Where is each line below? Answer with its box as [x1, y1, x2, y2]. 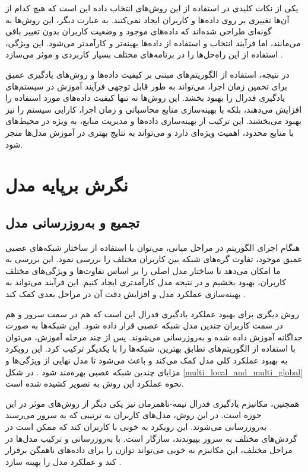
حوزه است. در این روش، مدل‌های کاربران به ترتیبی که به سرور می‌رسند [5, 409, 262, 421]
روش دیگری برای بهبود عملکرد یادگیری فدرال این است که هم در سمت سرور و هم [5, 307, 299, 320]
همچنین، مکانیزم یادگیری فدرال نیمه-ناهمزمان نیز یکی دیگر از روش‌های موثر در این [5, 397, 300, 409]
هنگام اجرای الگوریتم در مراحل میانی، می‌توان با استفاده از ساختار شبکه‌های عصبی [5, 241, 300, 253]
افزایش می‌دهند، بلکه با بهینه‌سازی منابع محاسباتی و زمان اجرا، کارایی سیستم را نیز [5, 103, 302, 115]
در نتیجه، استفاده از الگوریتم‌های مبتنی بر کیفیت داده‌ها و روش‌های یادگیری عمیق [5, 68, 290, 80]
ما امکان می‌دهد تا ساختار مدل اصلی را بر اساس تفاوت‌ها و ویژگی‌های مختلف [5, 264, 281, 276]
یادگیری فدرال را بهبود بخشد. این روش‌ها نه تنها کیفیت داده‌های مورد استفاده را [5, 91, 285, 104]
